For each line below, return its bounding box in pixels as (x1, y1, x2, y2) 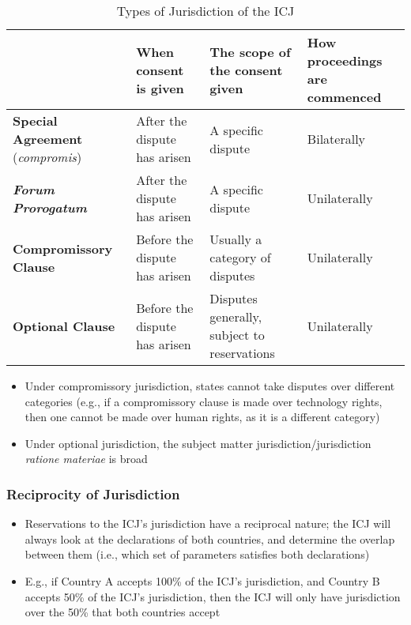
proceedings (307, 51, 383, 70)
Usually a (209, 230, 262, 248)
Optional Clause (13, 316, 115, 335)
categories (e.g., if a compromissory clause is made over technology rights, (25, 393, 383, 409)
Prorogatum (13, 198, 87, 216)
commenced (307, 88, 382, 106)
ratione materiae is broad (25, 450, 148, 467)
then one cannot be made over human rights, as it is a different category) (25, 409, 380, 425)
